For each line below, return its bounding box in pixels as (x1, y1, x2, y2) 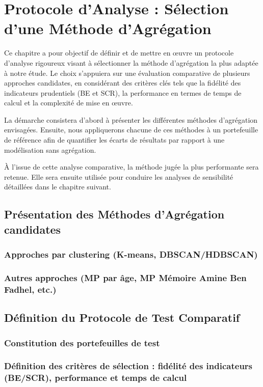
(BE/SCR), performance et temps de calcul (4, 371, 187, 384)
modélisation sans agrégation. (4, 144, 96, 155)
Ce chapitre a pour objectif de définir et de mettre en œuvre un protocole (4, 47, 234, 58)
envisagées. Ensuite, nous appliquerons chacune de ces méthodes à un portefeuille (4, 124, 258, 135)
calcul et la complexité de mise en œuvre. (4, 97, 133, 108)
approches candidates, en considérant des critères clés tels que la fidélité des (4, 77, 241, 88)
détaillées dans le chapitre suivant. (4, 181, 111, 192)
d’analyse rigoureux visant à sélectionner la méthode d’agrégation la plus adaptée (4, 57, 258, 68)
